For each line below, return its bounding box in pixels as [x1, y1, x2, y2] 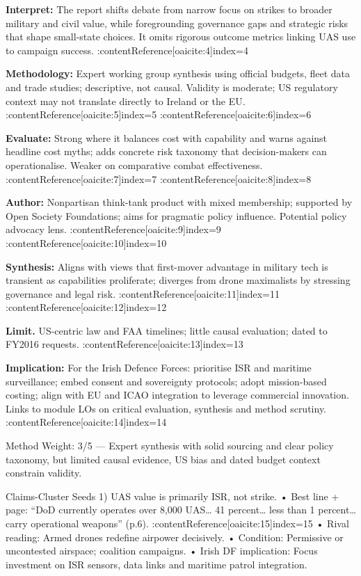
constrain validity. [6, 465, 82, 480]
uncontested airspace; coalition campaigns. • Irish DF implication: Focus [6, 543, 318, 558]
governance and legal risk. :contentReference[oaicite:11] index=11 [6, 286, 280, 301]
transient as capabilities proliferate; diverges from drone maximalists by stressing [6, 273, 351, 287]
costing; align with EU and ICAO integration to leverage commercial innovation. [6, 387, 349, 402]
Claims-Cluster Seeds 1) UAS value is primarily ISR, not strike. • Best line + [6, 488, 339, 503]
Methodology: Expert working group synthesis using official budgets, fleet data [6, 66, 351, 81]
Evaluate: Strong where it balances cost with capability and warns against [6, 130, 328, 145]
